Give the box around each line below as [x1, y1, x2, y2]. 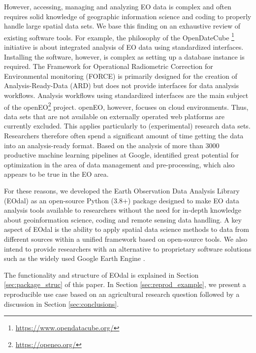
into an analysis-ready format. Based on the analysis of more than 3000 [4, 140, 220, 150]
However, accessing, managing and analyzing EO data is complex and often [4, 1, 231, 11]
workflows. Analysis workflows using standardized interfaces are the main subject [4, 90, 249, 100]
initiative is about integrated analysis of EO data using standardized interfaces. [4, 42, 244, 52]
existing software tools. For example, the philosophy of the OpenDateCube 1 [4, 31, 234, 42]
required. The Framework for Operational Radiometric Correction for [4, 61, 213, 71]
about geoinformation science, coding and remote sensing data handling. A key [4, 214, 242, 225]
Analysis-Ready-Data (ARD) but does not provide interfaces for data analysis [4, 80, 239, 91]
